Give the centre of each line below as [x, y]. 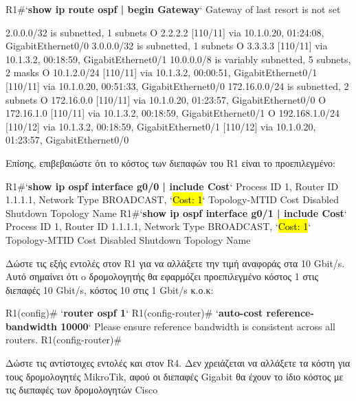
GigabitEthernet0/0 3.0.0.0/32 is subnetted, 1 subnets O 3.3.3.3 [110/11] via [167, 46]
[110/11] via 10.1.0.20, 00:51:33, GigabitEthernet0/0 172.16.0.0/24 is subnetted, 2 [177, 85]
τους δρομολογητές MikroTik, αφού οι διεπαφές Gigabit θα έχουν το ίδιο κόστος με [175, 376]
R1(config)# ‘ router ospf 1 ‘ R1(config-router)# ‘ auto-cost [134, 313]
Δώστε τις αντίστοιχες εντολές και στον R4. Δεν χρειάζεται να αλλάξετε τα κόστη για [178, 363]
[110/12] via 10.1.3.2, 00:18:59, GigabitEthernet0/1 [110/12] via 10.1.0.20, [161, 126]
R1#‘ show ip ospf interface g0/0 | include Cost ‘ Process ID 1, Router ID [172, 186]
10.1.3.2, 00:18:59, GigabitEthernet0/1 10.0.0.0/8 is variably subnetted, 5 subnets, [178, 59]
